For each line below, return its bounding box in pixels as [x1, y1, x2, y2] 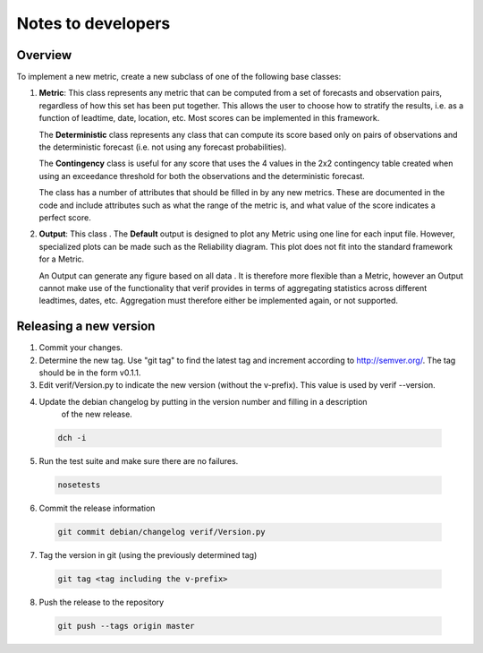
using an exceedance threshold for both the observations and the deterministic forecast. [38, 170, 366, 181]
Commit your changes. [38, 342, 123, 353]
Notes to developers [16, 13, 171, 33]
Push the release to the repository [38, 597, 165, 608]
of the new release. [61, 408, 133, 420]
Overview [16, 47, 72, 63]
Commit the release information [38, 503, 156, 514]
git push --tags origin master [57, 621, 196, 632]
